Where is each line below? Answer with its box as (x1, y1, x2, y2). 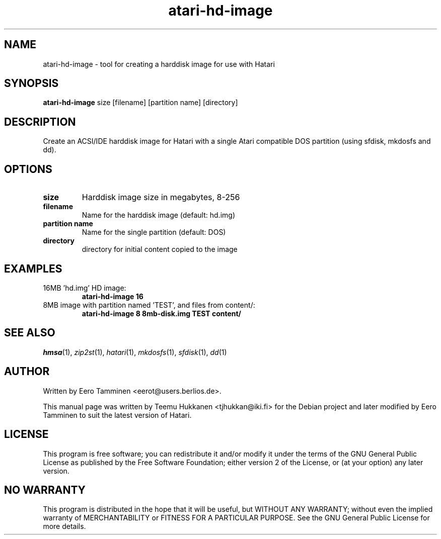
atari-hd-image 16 (82, 292, 143, 301)
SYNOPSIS (4, 77, 59, 90)
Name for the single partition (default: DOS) (82, 228, 226, 237)
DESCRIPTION (4, 115, 76, 128)
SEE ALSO (4, 326, 55, 339)
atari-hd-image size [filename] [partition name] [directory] (43, 98, 238, 107)
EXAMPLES (4, 262, 62, 275)
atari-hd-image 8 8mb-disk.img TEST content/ (82, 309, 242, 318)
